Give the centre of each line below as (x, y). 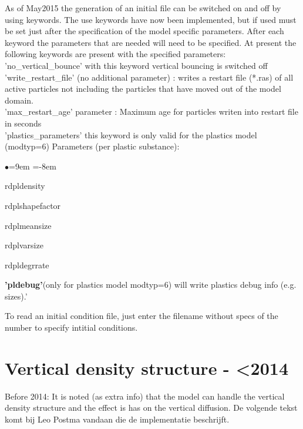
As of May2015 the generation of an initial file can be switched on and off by (143, 8)
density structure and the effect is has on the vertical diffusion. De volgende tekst (151, 408)
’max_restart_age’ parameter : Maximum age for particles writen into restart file (151, 112)
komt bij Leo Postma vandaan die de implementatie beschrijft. (117, 419)
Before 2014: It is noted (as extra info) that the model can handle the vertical (145, 396)
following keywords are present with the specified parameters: (115, 54)
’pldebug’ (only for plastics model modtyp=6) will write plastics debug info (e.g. (151, 285)
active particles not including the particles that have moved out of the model (143, 89)
